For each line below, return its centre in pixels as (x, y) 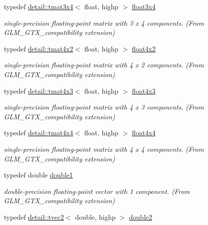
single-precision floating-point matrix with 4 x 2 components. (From (104, 65)
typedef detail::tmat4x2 (39, 48)
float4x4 (144, 133)
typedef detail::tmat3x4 (39, 6)
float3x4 (144, 6)
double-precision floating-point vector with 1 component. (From (97, 191)
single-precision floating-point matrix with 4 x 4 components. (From (104, 149)
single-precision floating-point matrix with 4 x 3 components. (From (104, 107)
